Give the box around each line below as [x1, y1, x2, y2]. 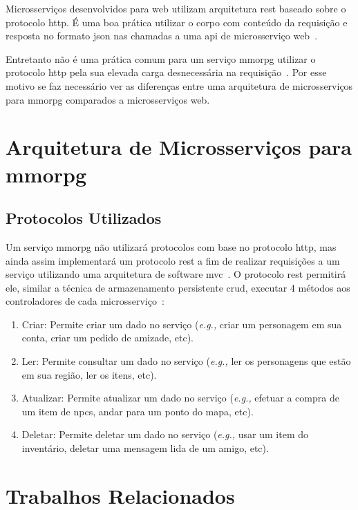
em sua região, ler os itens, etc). [21, 367, 157, 381]
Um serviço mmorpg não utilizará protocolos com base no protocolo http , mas [6, 239, 337, 254]
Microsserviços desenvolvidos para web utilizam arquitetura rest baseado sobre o [6, 1, 346, 15]
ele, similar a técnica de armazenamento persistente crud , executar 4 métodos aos [6, 280, 350, 294]
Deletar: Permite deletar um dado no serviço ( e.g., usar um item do [21, 427, 309, 442]
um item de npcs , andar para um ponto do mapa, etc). [21, 404, 254, 418]
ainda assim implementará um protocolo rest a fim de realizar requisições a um [6, 253, 340, 267]
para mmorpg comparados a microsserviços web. [6, 92, 210, 106]
